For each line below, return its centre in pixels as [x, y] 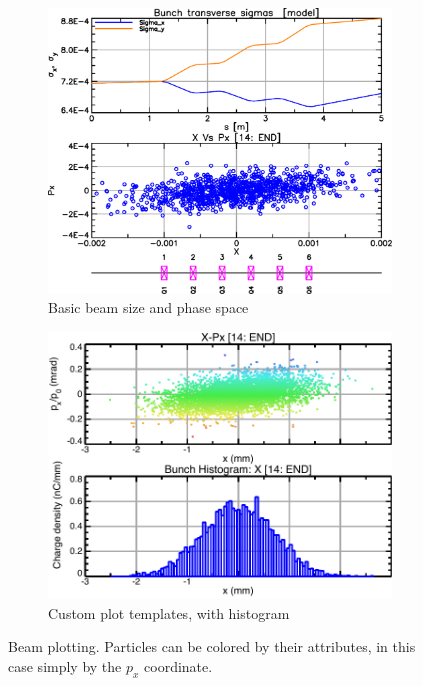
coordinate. [178, 665]
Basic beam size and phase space [148, 307]
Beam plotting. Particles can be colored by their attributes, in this [212, 646]
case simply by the [65, 665]
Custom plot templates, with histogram [169, 612]
